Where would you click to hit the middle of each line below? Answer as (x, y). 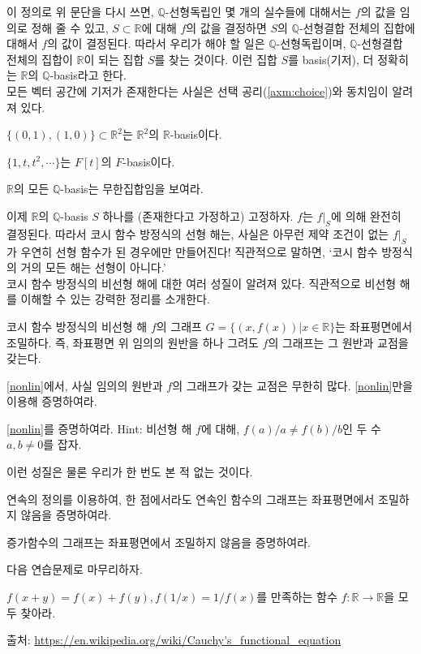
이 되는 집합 (114, 59)
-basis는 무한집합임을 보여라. (132, 189)
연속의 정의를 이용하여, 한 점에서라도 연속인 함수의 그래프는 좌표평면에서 (191, 499)
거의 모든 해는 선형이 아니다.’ (93, 267)
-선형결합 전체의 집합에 (357, 27)
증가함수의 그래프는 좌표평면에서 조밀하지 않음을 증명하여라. (159, 542)
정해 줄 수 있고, (70, 27)
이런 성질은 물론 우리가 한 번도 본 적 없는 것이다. (130, 472)
